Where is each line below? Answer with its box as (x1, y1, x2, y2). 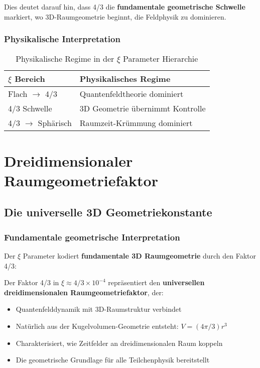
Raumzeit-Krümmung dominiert (79, 117, 193, 129)
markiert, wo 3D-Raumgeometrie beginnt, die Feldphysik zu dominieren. (4, 11, 226, 22)
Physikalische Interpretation (4, 33, 120, 45)
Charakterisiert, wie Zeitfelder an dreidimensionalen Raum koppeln (16, 337, 223, 348)
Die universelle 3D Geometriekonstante (4, 204, 212, 220)
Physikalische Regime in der (16, 53, 114, 65)
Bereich (15, 73, 45, 85)
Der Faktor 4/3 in (4, 277, 59, 288)
